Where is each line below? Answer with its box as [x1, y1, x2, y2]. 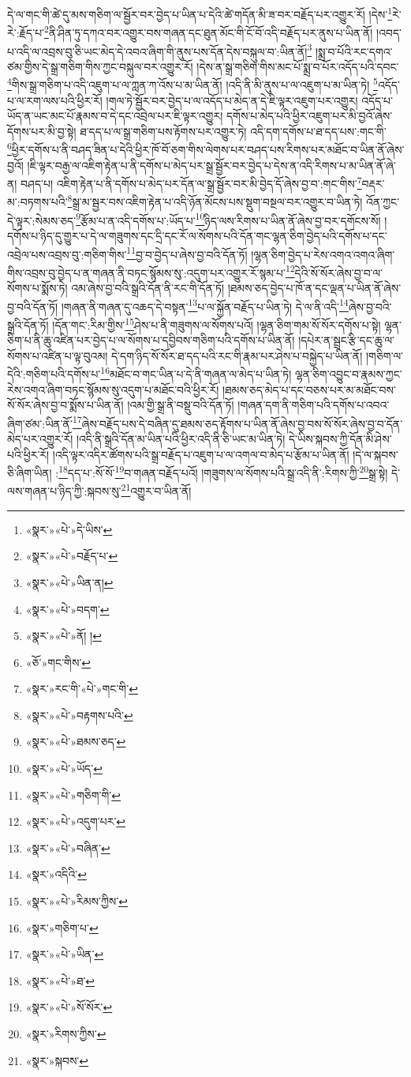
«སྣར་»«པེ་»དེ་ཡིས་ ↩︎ [25, 521, 113, 537]
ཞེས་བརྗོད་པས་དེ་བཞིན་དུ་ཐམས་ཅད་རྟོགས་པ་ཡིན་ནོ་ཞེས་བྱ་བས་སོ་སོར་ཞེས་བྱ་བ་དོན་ [81, 415, 403, 431]
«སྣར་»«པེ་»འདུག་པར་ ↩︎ [25, 813, 126, 830]
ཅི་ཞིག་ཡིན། [7, 464, 52, 480]
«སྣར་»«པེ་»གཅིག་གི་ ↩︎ [25, 786, 121, 803]
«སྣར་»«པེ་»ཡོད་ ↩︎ [25, 760, 103, 777]
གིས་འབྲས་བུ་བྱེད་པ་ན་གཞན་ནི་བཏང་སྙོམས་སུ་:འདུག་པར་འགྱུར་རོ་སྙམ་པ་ [7, 264, 286, 281]
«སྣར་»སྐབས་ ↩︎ [25, 1052, 89, 1068]
